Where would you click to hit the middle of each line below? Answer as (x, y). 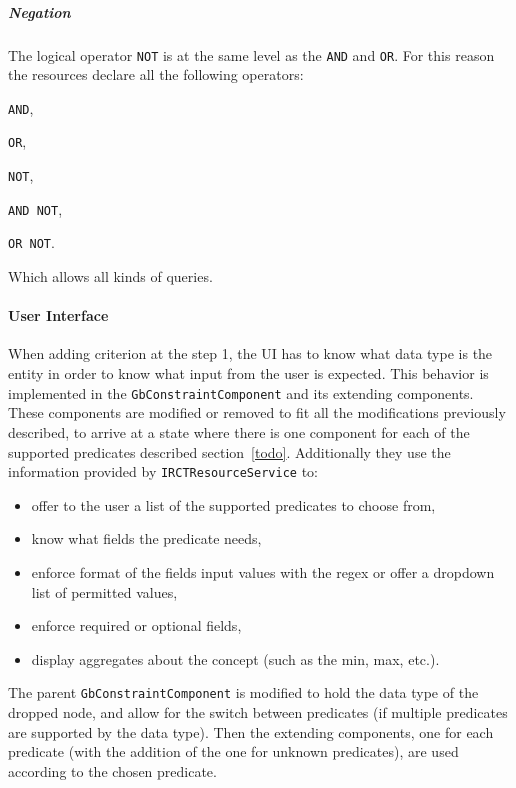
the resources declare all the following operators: (156, 74)
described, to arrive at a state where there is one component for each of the (239, 431)
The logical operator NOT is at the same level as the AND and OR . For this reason (251, 54)
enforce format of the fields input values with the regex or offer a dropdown (263, 571)
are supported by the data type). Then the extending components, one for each (251, 731)
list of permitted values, (104, 591)
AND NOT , (35, 208)
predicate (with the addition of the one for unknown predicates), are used (233, 751)
